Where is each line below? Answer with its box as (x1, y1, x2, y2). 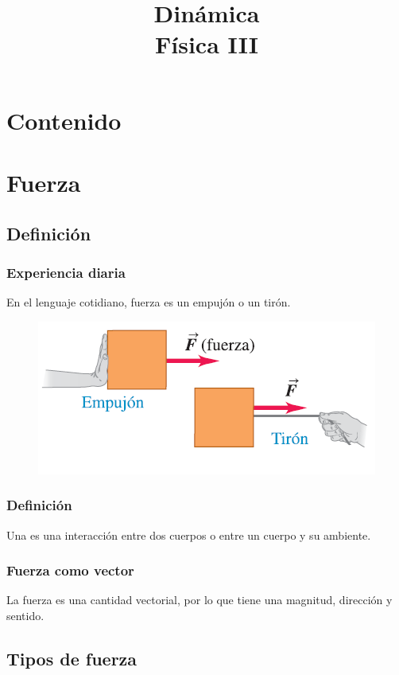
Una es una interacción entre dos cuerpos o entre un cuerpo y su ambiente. (6, 526, 371, 543)
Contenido (6, 103, 122, 136)
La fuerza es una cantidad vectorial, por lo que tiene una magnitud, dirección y (6, 591, 393, 608)
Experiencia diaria (6, 262, 126, 282)
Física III (155, 28, 258, 60)
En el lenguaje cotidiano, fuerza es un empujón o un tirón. (6, 294, 291, 310)
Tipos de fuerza (6, 646, 138, 670)
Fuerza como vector (6, 560, 134, 580)
